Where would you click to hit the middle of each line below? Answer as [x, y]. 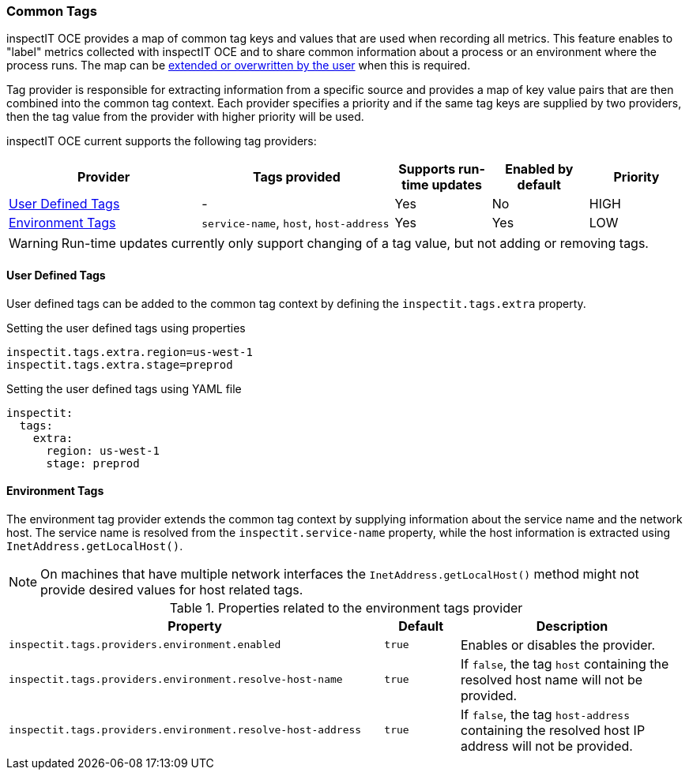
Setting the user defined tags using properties [126, 328]
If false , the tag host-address [545, 714]
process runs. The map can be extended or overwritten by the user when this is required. [239, 66]
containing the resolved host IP [553, 730]
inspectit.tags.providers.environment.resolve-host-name [176, 680]
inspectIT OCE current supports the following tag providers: [162, 141]
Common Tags [52, 11]
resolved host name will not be [552, 679]
